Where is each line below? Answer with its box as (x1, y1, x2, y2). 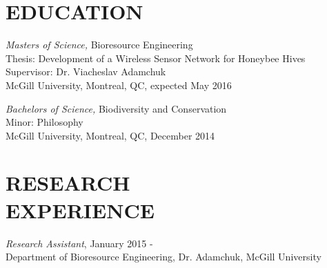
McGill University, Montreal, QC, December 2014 (6, 128, 215, 142)
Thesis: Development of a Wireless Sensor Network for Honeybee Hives (6, 50, 306, 65)
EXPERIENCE (6, 195, 155, 224)
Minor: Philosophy (6, 115, 83, 129)
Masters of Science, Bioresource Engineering (6, 37, 193, 52)
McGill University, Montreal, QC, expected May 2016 (6, 77, 232, 92)
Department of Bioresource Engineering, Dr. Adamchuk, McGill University (6, 249, 321, 264)
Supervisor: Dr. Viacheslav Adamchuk (6, 64, 166, 79)
